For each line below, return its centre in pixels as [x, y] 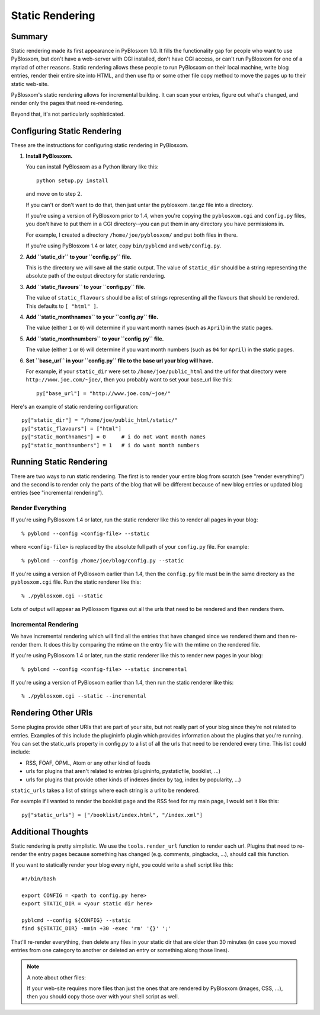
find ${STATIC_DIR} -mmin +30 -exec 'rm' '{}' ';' [97, 929]
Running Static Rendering [59, 462]
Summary [29, 36]
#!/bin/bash [39, 879]
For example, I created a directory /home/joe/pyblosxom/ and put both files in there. [132, 235]
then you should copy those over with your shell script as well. [103, 997]
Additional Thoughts [50, 831]
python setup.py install [72, 180]
